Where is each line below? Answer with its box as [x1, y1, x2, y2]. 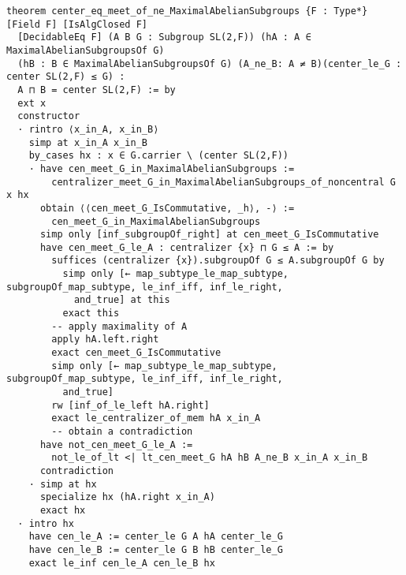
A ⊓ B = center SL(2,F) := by [17, 84, 176, 95]
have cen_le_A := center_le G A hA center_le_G [28, 531, 283, 543]
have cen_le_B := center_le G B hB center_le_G [28, 543, 283, 555]
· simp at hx [28, 478, 97, 490]
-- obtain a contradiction [51, 426, 193, 437]
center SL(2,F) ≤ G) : [6, 71, 125, 83]
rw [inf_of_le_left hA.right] [51, 399, 210, 411]
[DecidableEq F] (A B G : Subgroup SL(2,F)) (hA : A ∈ [17, 32, 311, 43]
